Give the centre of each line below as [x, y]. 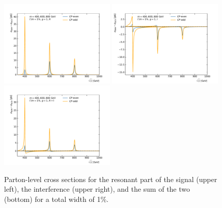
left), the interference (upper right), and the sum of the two [97, 189]
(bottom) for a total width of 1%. [57, 199]
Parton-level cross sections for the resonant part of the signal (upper [111, 179]
